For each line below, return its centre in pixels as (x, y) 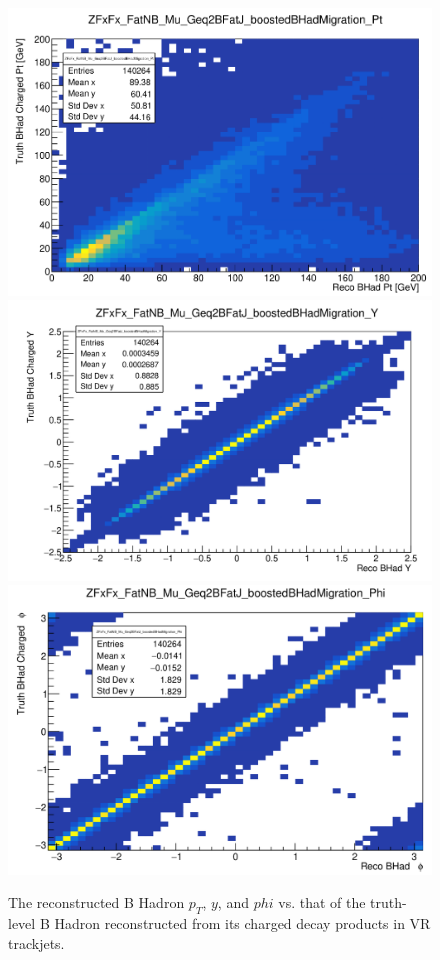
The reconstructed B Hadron (96, 902)
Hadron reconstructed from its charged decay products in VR (242, 923)
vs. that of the (322, 902)
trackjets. (36, 942)
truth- (388, 902)
